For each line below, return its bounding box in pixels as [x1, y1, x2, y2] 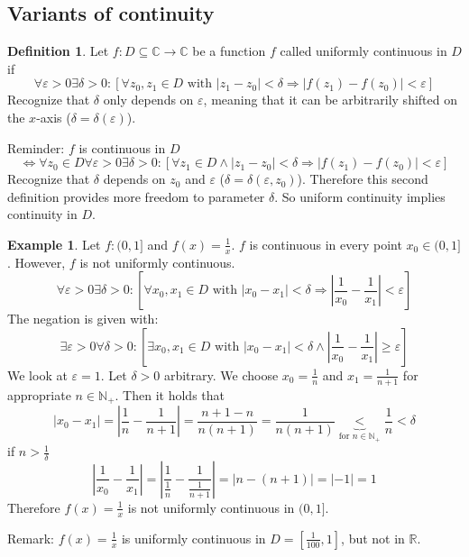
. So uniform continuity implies [274, 187, 446, 205]
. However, [7, 252, 66, 271]
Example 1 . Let [7, 234, 101, 253]
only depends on [103, 90, 194, 109]
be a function [192, 41, 266, 60]
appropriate [7, 385, 71, 404]
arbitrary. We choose [163, 365, 279, 384]
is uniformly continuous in [121, 528, 266, 547]
